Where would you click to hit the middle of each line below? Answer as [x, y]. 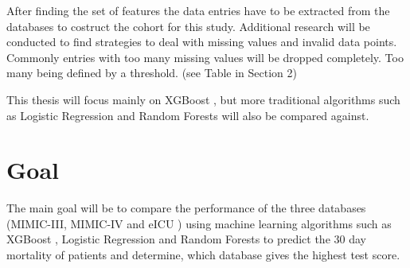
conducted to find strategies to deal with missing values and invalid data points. [202, 42]
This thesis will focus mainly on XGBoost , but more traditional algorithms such [203, 99]
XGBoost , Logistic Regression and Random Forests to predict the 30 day [186, 239]
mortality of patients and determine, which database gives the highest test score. [203, 255]
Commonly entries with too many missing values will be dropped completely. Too [205, 57]
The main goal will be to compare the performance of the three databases [186, 208]
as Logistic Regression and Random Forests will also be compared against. [188, 115]
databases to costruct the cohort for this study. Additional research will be [188, 26]
